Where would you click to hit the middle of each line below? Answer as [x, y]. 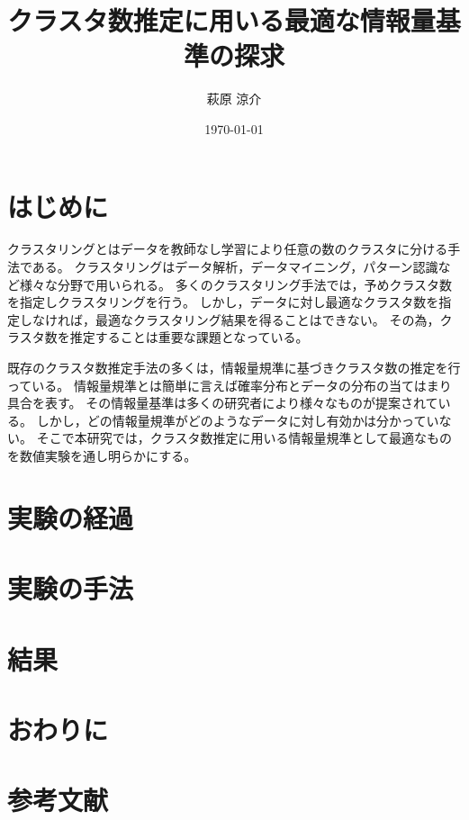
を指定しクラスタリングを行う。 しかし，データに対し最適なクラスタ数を [223, 302]
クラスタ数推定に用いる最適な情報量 [221, 20]
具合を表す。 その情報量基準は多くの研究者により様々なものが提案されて [223, 403]
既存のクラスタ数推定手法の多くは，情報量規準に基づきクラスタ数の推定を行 [234, 367]
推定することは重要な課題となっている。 [189, 337]
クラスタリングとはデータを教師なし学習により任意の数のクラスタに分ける [228, 249]
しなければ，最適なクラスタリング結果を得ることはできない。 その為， [230, 319]
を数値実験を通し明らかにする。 [102, 455]
